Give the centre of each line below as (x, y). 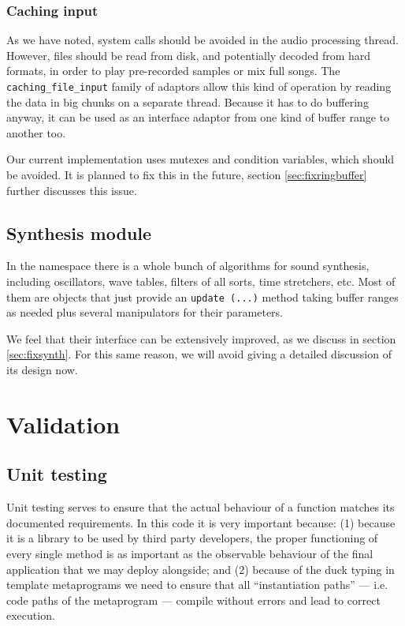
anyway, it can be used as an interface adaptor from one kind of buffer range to (198, 117)
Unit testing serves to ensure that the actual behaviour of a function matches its (201, 507)
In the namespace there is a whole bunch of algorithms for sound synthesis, (188, 266)
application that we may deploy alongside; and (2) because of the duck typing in (201, 569)
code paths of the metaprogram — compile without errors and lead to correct (193, 600)
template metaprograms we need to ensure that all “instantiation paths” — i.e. (197, 585)
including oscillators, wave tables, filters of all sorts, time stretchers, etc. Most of (201, 281)
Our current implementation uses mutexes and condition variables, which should (201, 159)
